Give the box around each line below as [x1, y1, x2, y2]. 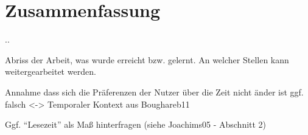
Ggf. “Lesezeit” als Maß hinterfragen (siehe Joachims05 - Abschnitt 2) [5, 118, 267, 131]
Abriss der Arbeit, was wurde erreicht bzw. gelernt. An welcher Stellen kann [5, 53, 289, 66]
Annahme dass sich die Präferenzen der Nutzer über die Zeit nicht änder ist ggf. [5, 85, 304, 98]
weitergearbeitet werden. [5, 65, 96, 78]
